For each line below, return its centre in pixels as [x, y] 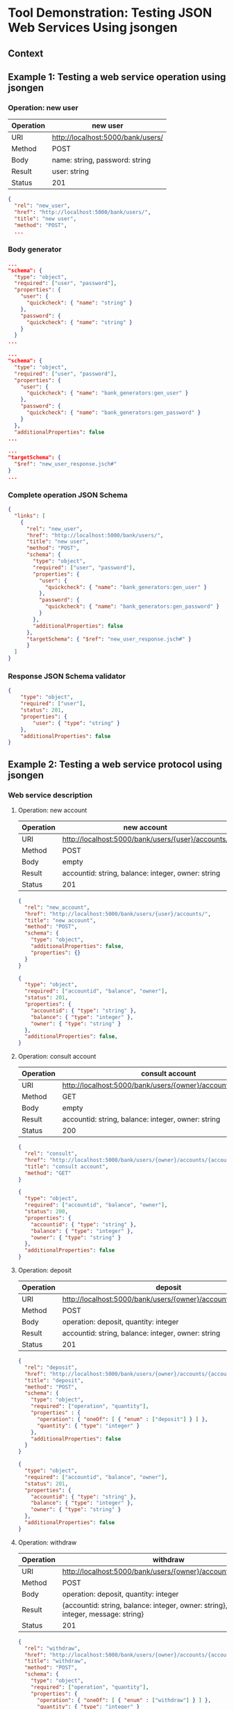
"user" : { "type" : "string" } [76, 723]
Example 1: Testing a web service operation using [117, 77]
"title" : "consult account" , [67, 1166]
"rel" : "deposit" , [51, 1367]
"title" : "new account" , [60, 920]
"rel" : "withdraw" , [53, 1648]
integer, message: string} [103, 1614]
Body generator [35, 250]
